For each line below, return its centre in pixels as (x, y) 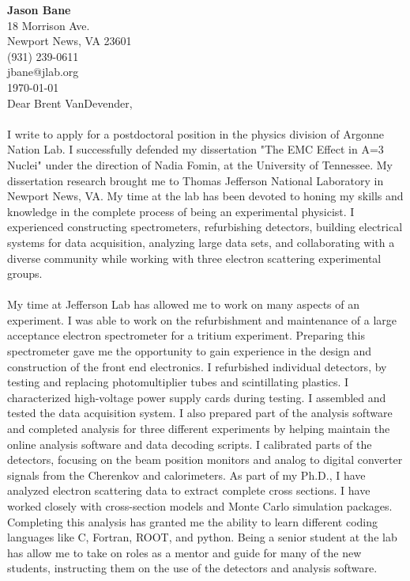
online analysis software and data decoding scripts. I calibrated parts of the (190, 444)
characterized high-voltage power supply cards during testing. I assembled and (197, 397)
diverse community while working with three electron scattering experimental (194, 258)
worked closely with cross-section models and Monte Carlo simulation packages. (200, 506)
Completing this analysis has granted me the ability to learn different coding (193, 521)
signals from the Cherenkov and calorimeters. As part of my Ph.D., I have (186, 475)
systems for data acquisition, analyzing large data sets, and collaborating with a (201, 242)
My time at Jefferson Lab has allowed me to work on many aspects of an (183, 304)
